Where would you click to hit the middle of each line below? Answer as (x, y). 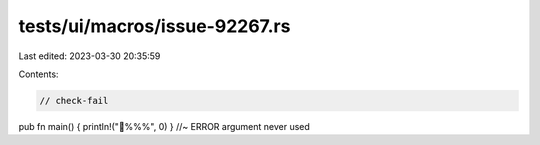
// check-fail (74, 100)
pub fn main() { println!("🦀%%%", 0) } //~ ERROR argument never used (164, 126)
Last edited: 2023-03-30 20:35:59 (89, 56)
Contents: (38, 74)
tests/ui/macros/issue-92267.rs (154, 26)
